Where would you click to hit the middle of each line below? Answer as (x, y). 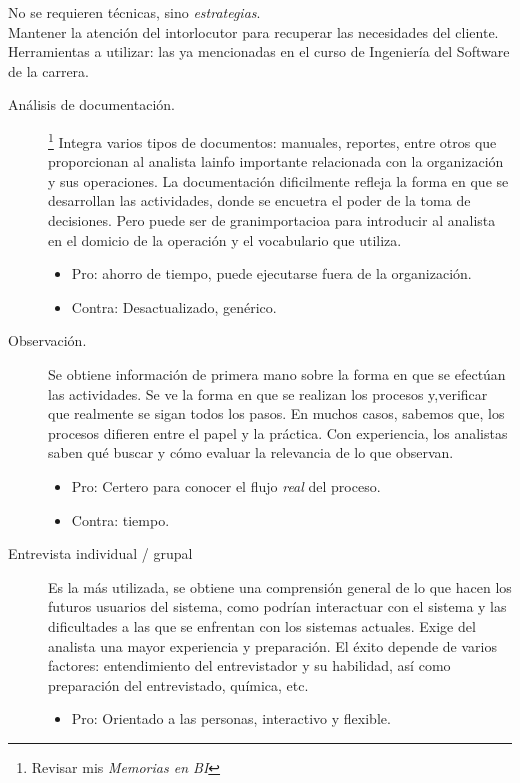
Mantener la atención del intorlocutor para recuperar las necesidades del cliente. (253, 31)
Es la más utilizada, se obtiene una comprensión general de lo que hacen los (280, 586)
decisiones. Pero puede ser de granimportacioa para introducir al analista (272, 220)
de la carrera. (49, 70)
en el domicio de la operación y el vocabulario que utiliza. (225, 239)
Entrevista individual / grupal (100, 553)
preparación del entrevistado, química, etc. (178, 684)
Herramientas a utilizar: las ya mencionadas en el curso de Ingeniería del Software (259, 51)
